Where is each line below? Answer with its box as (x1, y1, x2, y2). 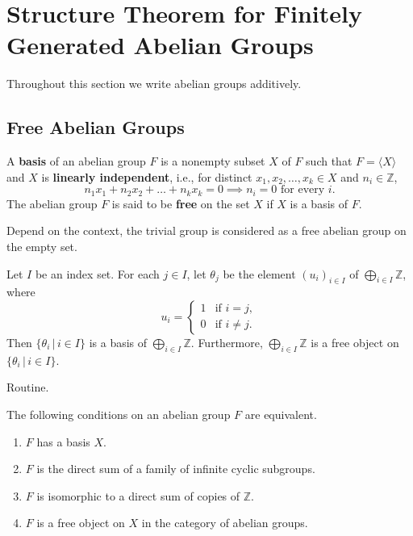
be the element (223, 265, 296, 282)
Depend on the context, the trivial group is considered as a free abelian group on (6, 222, 407, 239)
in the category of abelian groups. (141, 514, 308, 531)
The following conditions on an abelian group (6, 405, 231, 422)
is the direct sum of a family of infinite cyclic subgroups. (36, 460, 315, 477)
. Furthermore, (190, 333, 263, 350)
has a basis (36, 433, 90, 450)
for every (281, 184, 325, 196)
